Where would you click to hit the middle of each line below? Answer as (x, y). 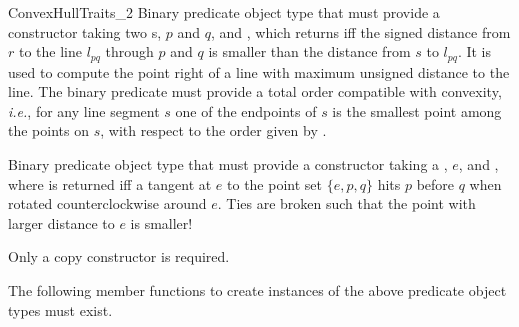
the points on (48, 130)
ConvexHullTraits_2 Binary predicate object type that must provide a (224, 12)
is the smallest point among (417, 110)
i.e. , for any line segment (84, 110)
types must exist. (60, 309)
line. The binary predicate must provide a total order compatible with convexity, (255, 91)
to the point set (274, 183)
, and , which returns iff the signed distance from (360, 31)
